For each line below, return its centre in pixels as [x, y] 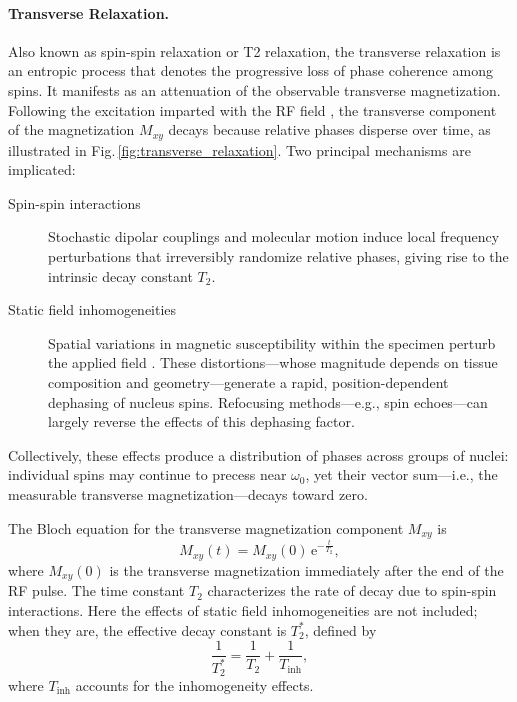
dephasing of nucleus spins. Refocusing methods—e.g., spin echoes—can [268, 401]
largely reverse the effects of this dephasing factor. [201, 421]
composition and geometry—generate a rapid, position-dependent [248, 381]
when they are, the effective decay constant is [147, 629]
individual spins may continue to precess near [147, 474]
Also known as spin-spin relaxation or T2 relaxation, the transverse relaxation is [254, 50]
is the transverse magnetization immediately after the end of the [306, 569]
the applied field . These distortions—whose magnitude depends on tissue [273, 362]
